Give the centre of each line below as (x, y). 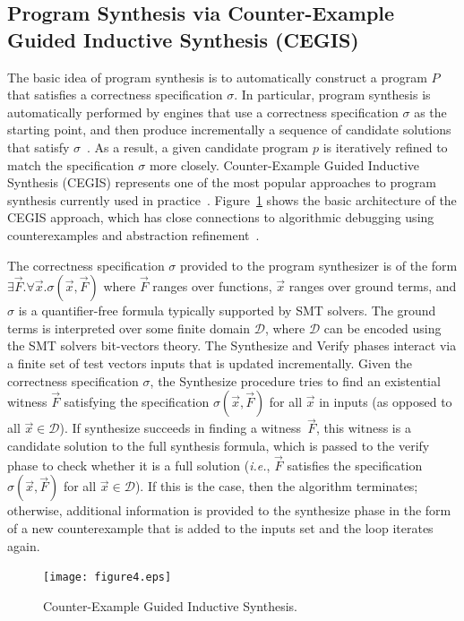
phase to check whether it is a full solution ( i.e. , (139, 465)
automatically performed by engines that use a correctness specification (203, 112)
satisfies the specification (355, 465)
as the (430, 112)
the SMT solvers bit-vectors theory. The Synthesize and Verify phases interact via (232, 345)
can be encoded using (382, 328)
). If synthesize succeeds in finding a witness (180, 428)
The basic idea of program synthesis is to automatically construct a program (217, 77)
